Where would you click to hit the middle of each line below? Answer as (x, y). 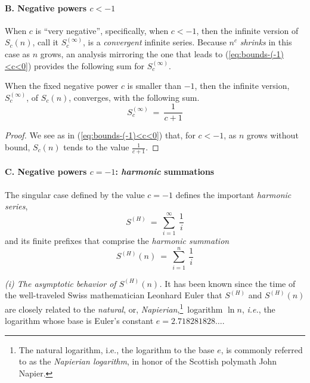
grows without (272, 135)
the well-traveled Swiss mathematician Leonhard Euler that (114, 295)
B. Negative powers (46, 7)
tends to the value (96, 147)
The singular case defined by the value (75, 194)
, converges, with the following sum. (134, 97)
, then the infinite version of (247, 30)
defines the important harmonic (233, 194)
